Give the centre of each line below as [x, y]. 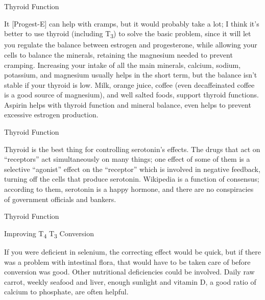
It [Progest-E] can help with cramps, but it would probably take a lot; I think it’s [132, 23]
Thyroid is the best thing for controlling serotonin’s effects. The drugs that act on [132, 149]
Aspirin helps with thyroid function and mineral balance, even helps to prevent [128, 104]
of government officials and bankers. [60, 199]
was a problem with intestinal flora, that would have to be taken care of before [127, 261]
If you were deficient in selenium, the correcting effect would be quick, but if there [133, 251]
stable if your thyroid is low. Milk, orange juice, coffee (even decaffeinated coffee [129, 84]
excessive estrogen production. [51, 115]
